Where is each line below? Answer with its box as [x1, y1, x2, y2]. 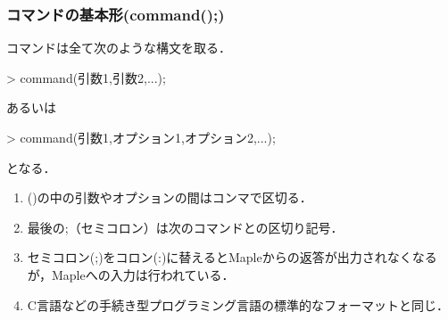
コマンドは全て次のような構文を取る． [6, 38, 231, 57]
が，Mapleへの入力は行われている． [27, 265, 235, 283]
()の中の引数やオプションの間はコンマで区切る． [27, 188, 312, 207]
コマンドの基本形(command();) [6, 3, 225, 25]
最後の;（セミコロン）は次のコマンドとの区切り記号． [27, 217, 344, 236]
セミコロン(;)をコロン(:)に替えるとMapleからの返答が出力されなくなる [27, 248, 437, 267]
